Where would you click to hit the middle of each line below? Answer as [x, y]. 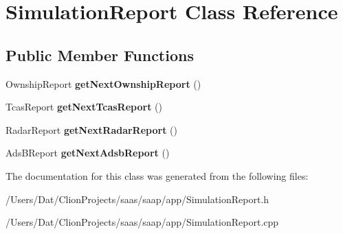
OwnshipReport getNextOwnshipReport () [103, 83]
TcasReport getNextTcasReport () [84, 107]
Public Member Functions [100, 55]
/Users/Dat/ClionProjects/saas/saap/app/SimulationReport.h [137, 199]
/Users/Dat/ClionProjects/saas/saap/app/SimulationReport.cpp [142, 222]
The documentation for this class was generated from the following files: [157, 175]
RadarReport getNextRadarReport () [91, 129]
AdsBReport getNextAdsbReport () [88, 153]
